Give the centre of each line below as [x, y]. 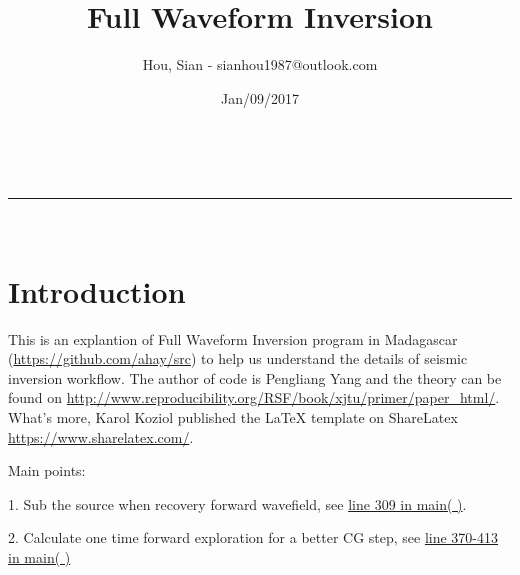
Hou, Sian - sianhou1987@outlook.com [260, 64]
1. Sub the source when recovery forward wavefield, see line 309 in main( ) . [237, 503]
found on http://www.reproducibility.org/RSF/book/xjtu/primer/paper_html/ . [254, 397]
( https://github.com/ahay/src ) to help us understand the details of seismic [238, 358]
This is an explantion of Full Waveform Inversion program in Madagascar [233, 338]
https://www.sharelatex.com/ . [101, 436]
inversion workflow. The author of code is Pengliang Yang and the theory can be [255, 377]
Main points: [47, 470]
